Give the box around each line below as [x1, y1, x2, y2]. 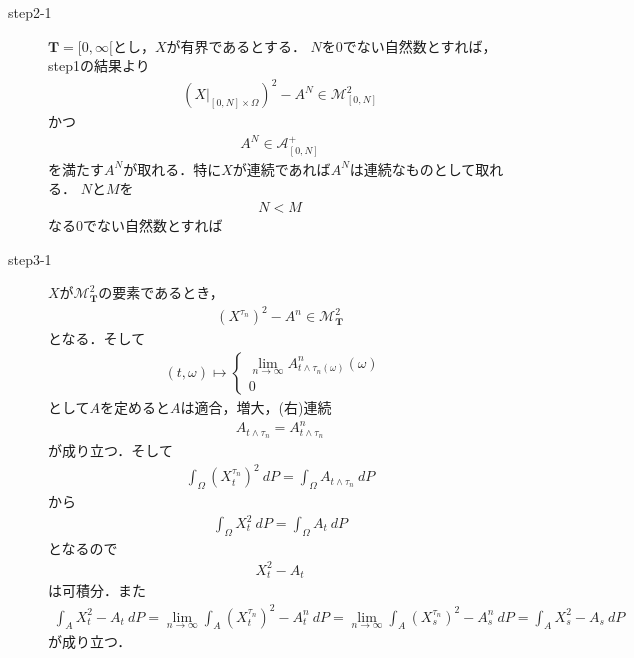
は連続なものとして [349, 158, 476, 179]
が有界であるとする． [166, 35, 306, 56]
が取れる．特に [123, 158, 222, 179]
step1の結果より [48, 55, 150, 76]
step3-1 [8, 248, 52, 269]
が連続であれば [232, 158, 331, 179]
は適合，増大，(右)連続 [180, 397, 332, 418]
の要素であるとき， [98, 282, 224, 303]
